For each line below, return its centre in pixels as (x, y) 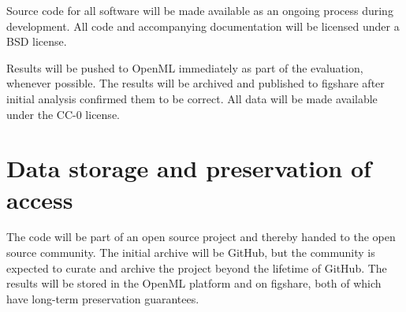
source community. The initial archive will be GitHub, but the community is (191, 253)
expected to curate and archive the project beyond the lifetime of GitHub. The (197, 267)
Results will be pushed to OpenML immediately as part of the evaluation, (185, 67)
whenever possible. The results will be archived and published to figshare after (196, 83)
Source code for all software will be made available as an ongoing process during (200, 10)
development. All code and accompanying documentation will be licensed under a (203, 26)
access (40, 199)
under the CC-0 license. (63, 114)
